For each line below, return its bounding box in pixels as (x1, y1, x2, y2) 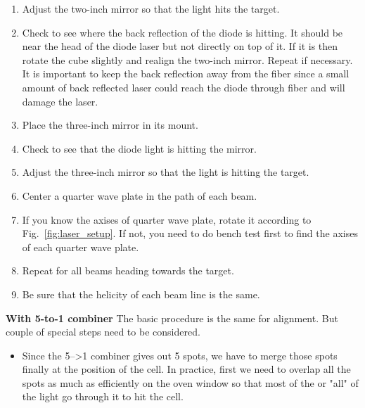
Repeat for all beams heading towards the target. (22, 263, 234, 278)
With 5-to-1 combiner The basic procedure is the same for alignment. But (6, 310, 338, 325)
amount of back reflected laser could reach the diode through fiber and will (22, 79, 345, 94)
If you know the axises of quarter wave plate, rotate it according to (22, 212, 312, 227)
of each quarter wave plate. (22, 239, 139, 254)
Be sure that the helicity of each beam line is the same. (22, 286, 260, 301)
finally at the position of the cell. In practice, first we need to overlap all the (22, 362, 351, 376)
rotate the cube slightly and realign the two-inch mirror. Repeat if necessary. (22, 52, 353, 67)
